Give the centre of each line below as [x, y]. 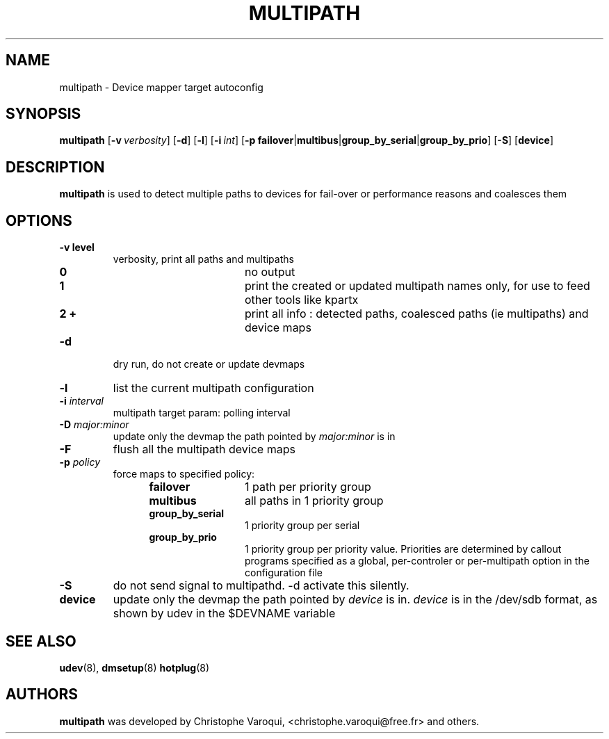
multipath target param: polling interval [202, 413]
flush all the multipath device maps [204, 449]
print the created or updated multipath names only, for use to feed [417, 286]
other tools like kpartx [301, 300]
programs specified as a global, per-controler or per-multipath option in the [417, 561]
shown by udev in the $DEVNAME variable [224, 614]
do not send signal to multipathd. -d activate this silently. [261, 586]
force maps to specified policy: [184, 474]
